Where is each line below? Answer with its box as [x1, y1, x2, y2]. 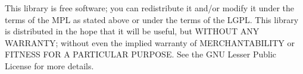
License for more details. [5, 59, 94, 72]
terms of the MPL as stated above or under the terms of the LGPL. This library [5, 13, 299, 25]
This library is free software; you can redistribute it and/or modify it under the [5, 2, 294, 14]
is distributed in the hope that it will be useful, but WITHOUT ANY [5, 25, 260, 37]
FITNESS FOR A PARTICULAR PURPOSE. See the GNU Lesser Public [5, 48, 277, 60]
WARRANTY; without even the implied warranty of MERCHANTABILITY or [5, 36, 295, 49]
